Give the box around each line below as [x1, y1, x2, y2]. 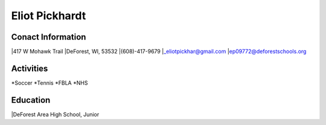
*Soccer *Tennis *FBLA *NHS [11, 79, 88, 87]
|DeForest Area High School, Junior [11, 111, 100, 118]
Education [11, 95, 51, 105]
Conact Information [11, 32, 86, 42]
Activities [11, 63, 48, 73]
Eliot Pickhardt [11, 9, 86, 22]
